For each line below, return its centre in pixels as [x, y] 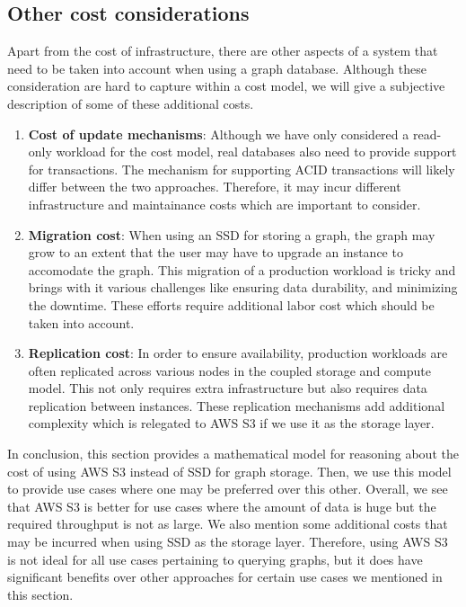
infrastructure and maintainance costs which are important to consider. [224, 204]
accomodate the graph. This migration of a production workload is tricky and [242, 269]
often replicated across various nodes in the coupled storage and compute [229, 370]
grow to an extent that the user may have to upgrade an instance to [215, 252]
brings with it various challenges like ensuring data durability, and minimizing [243, 287]
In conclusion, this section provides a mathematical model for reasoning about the [233, 454]
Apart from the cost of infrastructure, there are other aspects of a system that [223, 51]
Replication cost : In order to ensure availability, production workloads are [238, 353]
